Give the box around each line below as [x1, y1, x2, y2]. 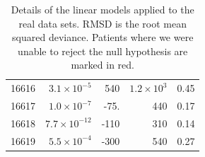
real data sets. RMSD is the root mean [18, 16, 187, 30]
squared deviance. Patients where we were [12, 30, 194, 45]
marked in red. [71, 57, 134, 72]
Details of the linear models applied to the [11, 2, 194, 16]
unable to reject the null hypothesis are [18, 43, 188, 58]
